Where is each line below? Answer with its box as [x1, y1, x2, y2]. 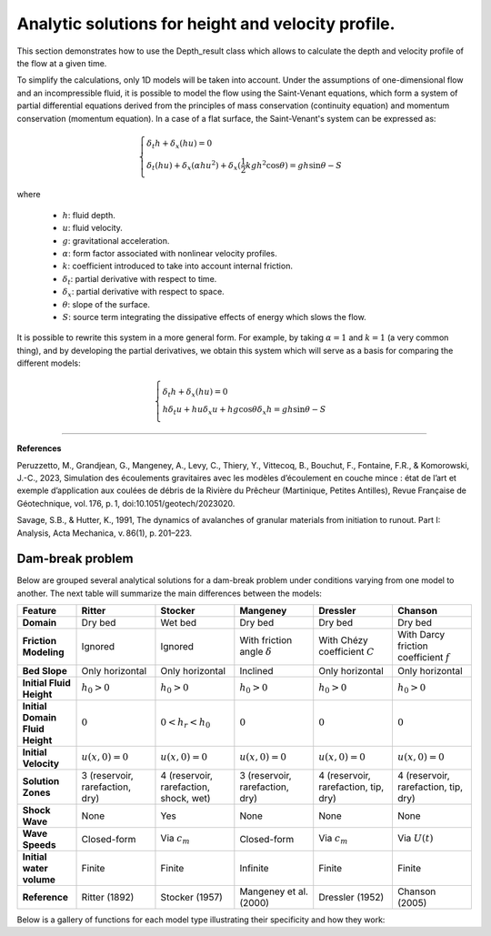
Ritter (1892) [81, 891, 135, 903]
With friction [239, 634, 293, 647]
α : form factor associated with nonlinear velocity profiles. [62, 248, 277, 259]
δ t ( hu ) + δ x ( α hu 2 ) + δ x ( [146, 158, 241, 173]
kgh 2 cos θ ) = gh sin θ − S [245, 158, 343, 170]
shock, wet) [160, 791, 211, 804]
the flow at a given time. [16, 57, 107, 68]
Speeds [22, 838, 56, 850]
